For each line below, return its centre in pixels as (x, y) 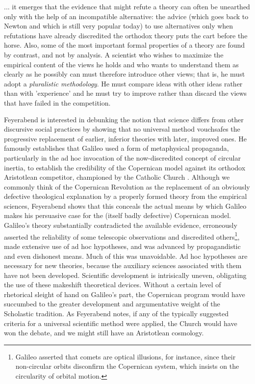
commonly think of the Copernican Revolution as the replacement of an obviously (127, 186)
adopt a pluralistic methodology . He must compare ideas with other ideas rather (123, 83)
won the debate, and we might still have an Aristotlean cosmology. (104, 333)
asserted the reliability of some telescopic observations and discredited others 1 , (122, 236)
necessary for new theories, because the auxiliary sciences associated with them (123, 265)
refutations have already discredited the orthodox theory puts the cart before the (126, 35)
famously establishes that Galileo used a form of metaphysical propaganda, (116, 148)
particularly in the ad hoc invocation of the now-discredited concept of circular (122, 157)
